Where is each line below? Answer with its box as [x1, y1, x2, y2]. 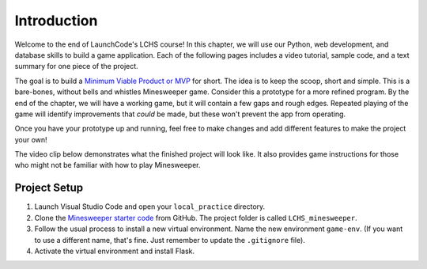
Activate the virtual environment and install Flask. [34, 246, 195, 256]
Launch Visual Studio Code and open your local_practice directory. [34, 202, 266, 211]
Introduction [14, 12, 98, 29]
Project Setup [14, 181, 84, 195]
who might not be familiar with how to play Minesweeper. [14, 161, 201, 170]
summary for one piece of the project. [14, 62, 138, 71]
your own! [14, 134, 47, 144]
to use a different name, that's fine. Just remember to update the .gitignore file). [34, 235, 306, 244]
